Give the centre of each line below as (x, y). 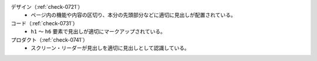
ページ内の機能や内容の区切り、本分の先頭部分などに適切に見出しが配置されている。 (133, 15)
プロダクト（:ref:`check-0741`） (49, 40)
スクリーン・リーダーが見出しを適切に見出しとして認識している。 (110, 48)
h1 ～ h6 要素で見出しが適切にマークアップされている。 (98, 32)
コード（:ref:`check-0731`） (44, 23)
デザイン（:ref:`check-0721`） (47, 7)
